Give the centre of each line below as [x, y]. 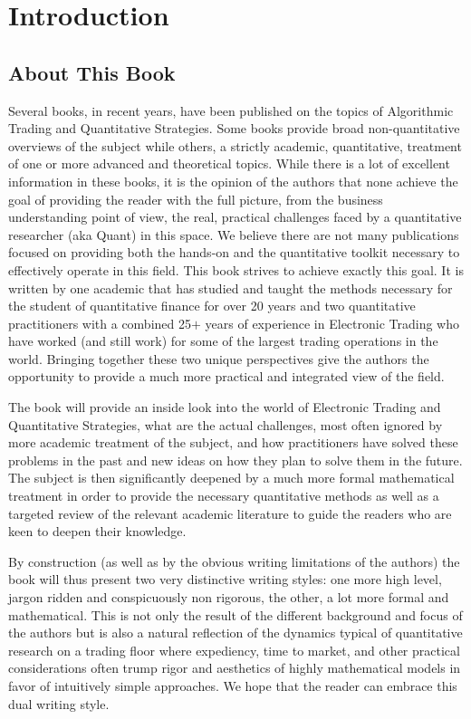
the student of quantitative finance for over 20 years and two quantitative [212, 306]
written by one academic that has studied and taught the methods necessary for [231, 288]
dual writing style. [59, 703]
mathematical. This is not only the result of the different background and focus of [235, 614]
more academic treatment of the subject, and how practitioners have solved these [233, 442]
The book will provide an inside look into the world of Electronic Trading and [225, 407]
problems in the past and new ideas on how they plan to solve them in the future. [235, 460]
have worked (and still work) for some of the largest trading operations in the [223, 341]
